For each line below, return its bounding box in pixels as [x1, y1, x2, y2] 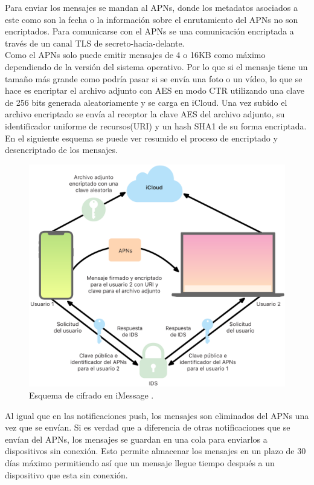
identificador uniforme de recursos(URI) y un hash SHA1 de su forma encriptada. [5, 119, 307, 132]
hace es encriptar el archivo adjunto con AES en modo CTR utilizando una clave [5, 84, 305, 97]
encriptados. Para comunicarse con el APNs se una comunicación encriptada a [5, 25, 294, 37]
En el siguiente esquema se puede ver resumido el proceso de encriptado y [5, 131, 278, 144]
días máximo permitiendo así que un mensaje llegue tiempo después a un [5, 456, 275, 469]
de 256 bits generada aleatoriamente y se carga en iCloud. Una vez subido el [5, 96, 287, 108]
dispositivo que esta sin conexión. [5, 468, 128, 481]
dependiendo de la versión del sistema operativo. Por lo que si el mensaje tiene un [5, 60, 308, 73]
